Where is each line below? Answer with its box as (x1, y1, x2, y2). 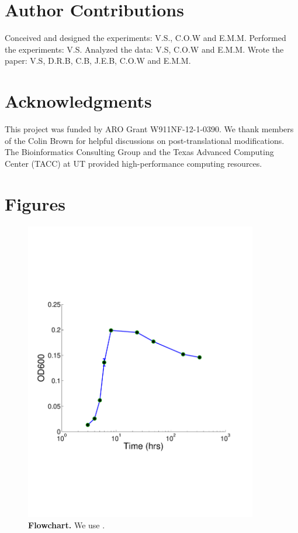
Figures (5, 191, 65, 215)
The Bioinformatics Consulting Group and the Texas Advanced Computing (5, 146, 274, 158)
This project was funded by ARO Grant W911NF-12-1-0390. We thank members (5, 123, 294, 135)
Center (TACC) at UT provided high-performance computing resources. (5, 157, 262, 169)
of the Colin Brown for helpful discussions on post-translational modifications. (5, 134, 285, 146)
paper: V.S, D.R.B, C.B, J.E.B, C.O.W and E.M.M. (5, 54, 191, 67)
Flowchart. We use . (28, 519, 105, 531)
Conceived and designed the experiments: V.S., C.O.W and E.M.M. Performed (5, 32, 286, 44)
